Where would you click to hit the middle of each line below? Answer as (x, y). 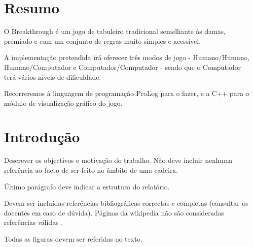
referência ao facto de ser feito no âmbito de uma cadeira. (91, 170)
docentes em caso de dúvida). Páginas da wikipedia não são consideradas (114, 212)
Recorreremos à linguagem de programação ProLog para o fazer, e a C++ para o (126, 93)
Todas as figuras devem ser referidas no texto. (73, 238)
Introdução (42, 137)
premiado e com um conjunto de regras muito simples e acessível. (103, 41)
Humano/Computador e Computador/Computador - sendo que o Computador (123, 67)
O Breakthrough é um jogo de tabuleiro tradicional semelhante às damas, (115, 31)
